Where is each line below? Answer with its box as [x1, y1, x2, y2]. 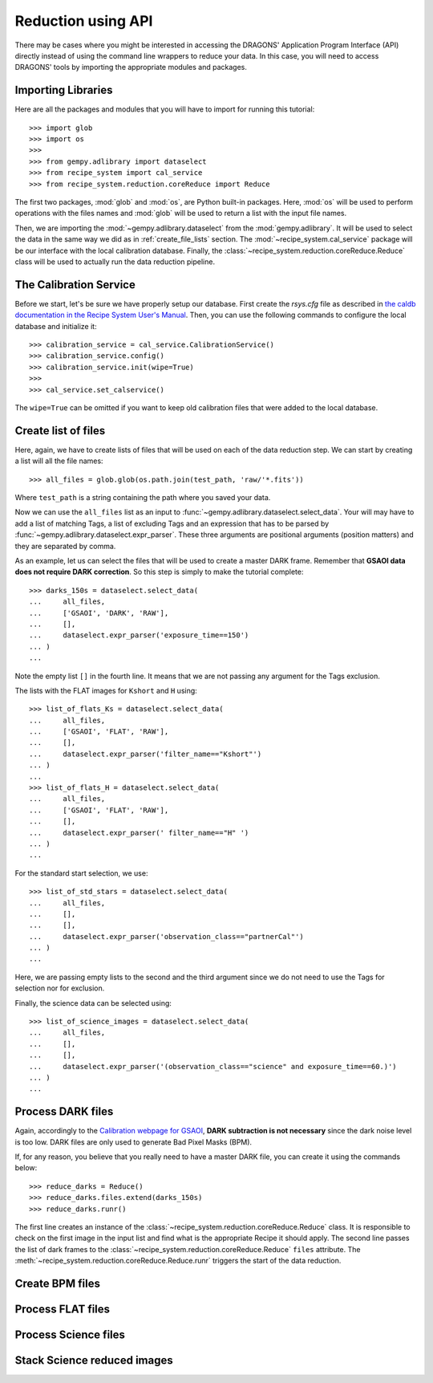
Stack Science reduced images [14, 1353, 173, 1368]
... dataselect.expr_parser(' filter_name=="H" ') [29, 828, 249, 837]
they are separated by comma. [14, 541, 116, 551]
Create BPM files [14, 1277, 100, 1291]
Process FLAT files [14, 1303, 111, 1316]
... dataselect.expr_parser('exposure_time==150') [29, 631, 249, 640]
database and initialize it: [14, 321, 97, 331]
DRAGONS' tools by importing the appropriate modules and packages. [14, 63, 248, 72]
